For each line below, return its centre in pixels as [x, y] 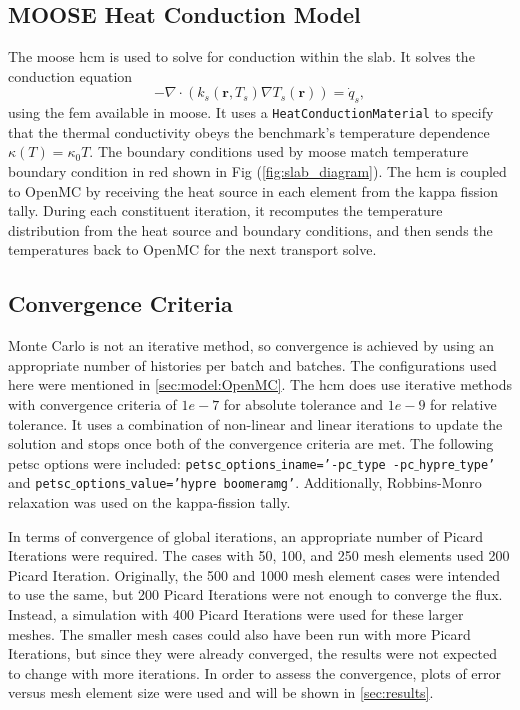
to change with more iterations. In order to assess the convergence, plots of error [255, 672]
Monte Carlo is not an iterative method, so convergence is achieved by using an [251, 345]
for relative [463, 403]
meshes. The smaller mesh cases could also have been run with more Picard [239, 633]
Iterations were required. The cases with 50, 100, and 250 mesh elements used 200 [259, 555]
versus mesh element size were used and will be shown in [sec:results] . [221, 692]
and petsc [40, 482]
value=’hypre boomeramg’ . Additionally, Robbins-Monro [306, 482]
